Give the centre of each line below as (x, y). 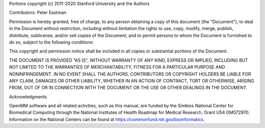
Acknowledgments (28, 97)
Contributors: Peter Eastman (38, 13)
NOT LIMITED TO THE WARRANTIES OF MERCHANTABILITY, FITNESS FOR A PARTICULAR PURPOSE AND (117, 67)
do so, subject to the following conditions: (52, 42)
